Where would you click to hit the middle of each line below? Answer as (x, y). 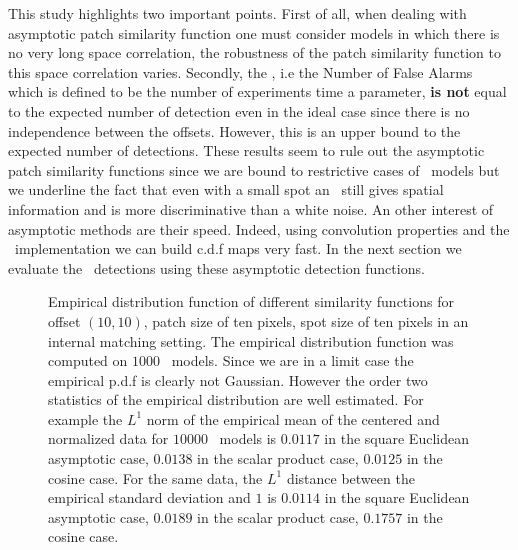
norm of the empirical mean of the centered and (293, 418)
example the (85, 418)
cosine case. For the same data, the (155, 477)
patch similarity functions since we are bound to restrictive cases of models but (254, 169)
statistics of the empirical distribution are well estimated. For (236, 399)
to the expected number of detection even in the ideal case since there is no (239, 110)
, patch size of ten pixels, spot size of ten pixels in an (306, 320)
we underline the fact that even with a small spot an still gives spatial (226, 189)
